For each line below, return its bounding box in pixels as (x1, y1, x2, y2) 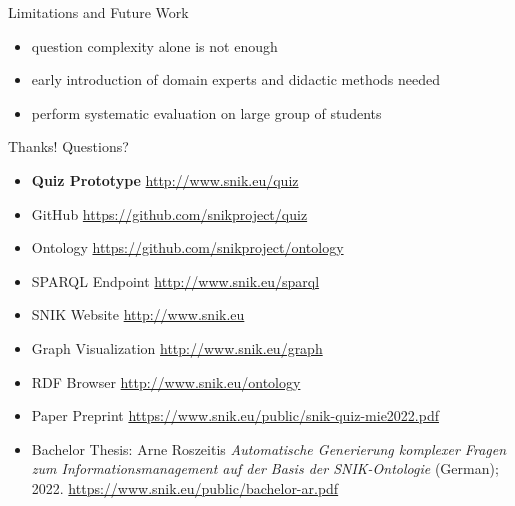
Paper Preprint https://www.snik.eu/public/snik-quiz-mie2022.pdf (31, 405, 440, 426)
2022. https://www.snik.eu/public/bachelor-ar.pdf (31, 477, 339, 498)
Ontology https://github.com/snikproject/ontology (31, 237, 344, 258)
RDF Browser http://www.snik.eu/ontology (31, 371, 301, 392)
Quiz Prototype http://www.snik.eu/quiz (31, 169, 299, 190)
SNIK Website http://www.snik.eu (31, 304, 245, 325)
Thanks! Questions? (8, 136, 129, 157)
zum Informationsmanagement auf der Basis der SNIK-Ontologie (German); (31, 458, 499, 479)
